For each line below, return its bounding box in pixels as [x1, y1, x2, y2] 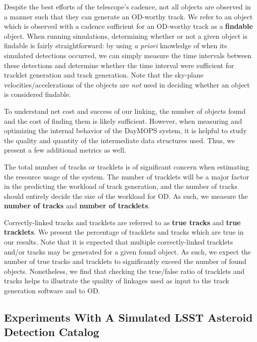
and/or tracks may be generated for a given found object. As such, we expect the [4, 246, 251, 256]
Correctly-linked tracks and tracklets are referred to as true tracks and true [4, 217, 241, 227]
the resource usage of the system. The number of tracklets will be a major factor [4, 171, 249, 181]
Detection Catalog [4, 324, 99, 340]
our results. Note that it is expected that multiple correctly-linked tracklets [4, 237, 233, 247]
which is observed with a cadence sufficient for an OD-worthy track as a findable [4, 21, 253, 31]
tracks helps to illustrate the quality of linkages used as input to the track [4, 275, 229, 286]
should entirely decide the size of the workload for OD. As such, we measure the [4, 190, 248, 201]
